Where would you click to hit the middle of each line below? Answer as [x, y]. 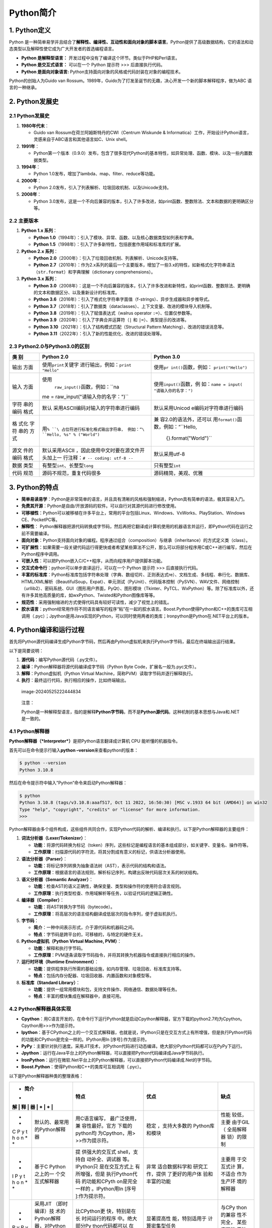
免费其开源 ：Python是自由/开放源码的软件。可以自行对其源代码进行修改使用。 [100, 506]
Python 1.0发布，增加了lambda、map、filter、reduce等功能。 [96, 174]
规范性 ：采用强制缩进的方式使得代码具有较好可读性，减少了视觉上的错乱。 [96, 602]
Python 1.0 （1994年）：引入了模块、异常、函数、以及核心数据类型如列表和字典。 [115, 237]
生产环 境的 [234, 1181]
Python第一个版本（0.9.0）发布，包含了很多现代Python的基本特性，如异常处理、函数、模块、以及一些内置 [141, 153]
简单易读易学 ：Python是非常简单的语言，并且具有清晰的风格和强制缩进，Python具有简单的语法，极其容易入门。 [134, 499]
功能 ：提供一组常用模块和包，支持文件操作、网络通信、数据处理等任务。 [107, 989]
